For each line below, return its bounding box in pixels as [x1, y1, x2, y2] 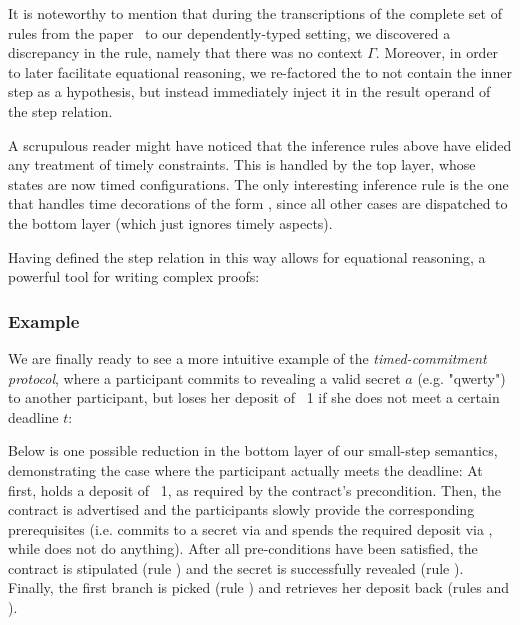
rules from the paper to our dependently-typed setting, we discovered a [8, 22, 451, 43]
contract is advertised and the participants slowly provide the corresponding [8, 499, 475, 520]
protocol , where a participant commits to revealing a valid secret [8, 367, 401, 388]
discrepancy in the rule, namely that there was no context [8, 42, 363, 63]
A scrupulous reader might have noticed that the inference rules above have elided [8, 134, 512, 155]
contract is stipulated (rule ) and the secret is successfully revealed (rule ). [8, 557, 464, 578]
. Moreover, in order [375, 42, 499, 63]
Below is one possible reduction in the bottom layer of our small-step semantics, [8, 440, 498, 461]
